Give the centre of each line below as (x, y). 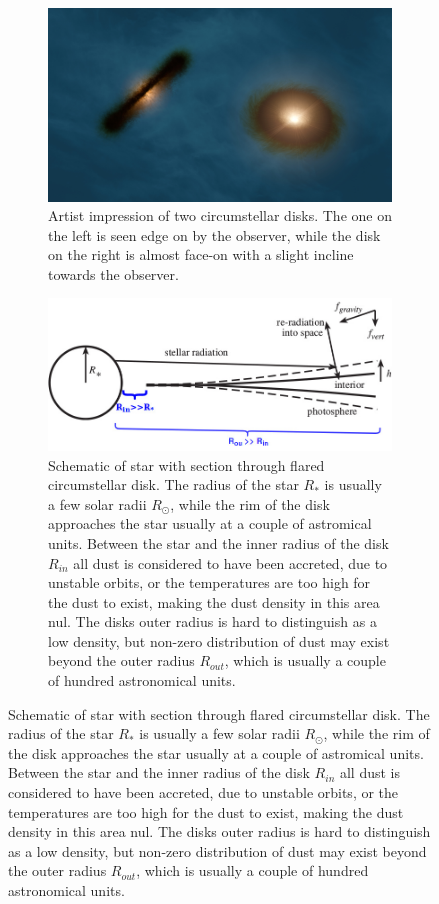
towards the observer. (113, 273)
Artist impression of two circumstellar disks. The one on (220, 215)
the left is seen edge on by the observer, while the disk (214, 234)
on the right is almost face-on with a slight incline (201, 254)
